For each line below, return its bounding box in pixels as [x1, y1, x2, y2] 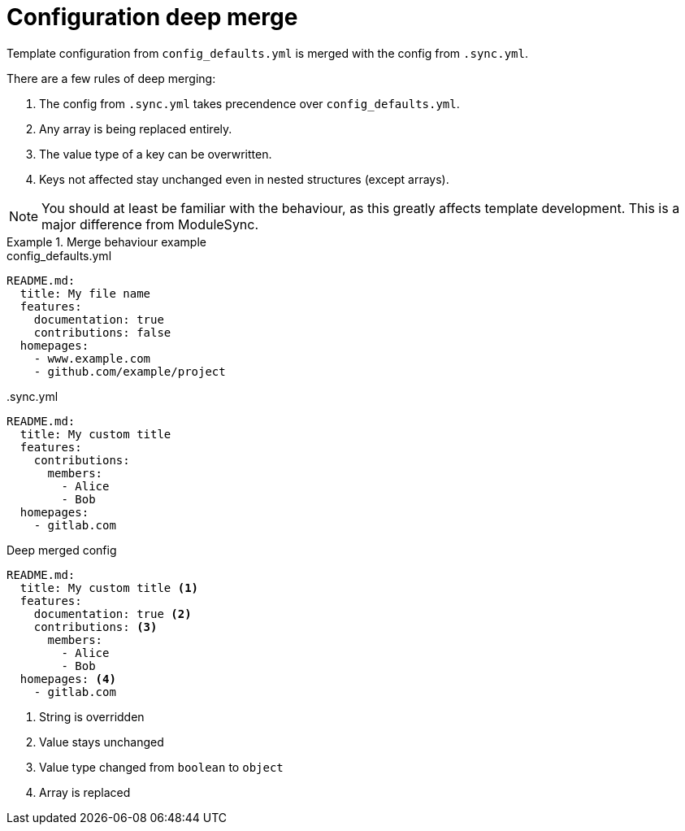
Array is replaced [39, 785, 131, 799]
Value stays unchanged [39, 734, 164, 749]
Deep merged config [7, 542, 117, 557]
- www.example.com [33, 351, 151, 365]
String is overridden [39, 709, 145, 724]
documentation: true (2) [33, 607, 192, 620]
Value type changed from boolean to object [39, 759, 284, 774]
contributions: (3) [33, 620, 158, 633]
